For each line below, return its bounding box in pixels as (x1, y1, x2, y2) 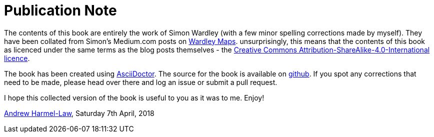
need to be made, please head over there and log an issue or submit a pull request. (4, 77, 277, 86)
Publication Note (4, 2, 117, 19)
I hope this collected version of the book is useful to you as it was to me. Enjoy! (4, 93, 264, 102)
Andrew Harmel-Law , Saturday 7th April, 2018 (4, 108, 154, 117)
